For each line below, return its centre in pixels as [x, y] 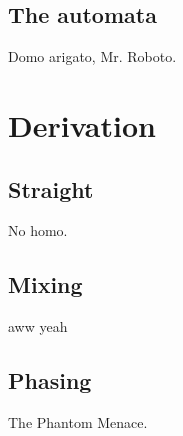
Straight [51, 188]
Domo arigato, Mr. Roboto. [92, 56]
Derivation [82, 124]
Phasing [50, 380]
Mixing [45, 284]
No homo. [38, 230]
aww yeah [38, 326]
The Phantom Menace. [78, 421]
